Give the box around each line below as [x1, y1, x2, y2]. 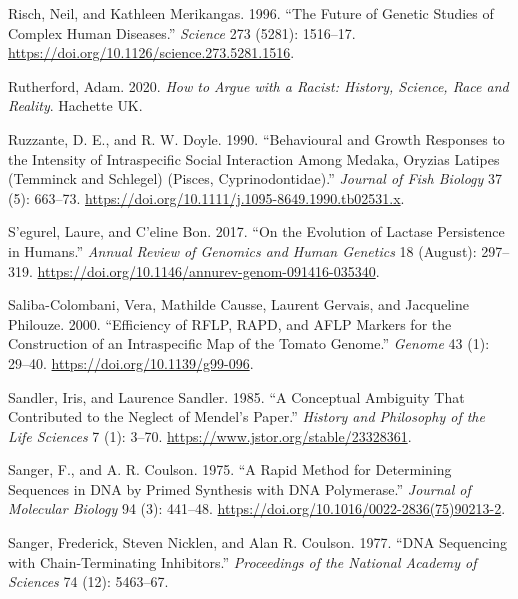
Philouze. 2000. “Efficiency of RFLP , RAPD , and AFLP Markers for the [8, 313, 452, 334]
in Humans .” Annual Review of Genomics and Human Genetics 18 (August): [8, 240, 477, 261]
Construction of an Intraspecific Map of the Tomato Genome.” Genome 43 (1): [8, 333, 490, 354]
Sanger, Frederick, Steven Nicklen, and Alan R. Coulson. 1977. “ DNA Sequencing [8, 532, 507, 553]
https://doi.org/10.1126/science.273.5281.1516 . [8, 42, 295, 63]
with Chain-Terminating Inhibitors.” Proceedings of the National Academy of [8, 551, 477, 572]
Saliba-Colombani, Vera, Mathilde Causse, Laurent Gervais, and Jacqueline [8, 294, 469, 315]
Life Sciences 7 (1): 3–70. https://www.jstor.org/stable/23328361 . [8, 425, 412, 446]
